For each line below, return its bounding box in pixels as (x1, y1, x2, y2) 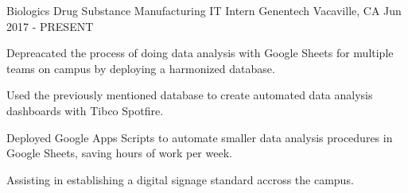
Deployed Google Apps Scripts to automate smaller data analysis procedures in (6, 129, 393, 145)
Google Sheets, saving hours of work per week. (6, 145, 232, 161)
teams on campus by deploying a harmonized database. (6, 60, 275, 76)
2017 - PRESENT (6, 17, 94, 34)
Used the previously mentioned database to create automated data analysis (6, 87, 373, 103)
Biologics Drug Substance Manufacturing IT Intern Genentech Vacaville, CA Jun (6, 2, 402, 18)
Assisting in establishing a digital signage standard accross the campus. (6, 171, 354, 187)
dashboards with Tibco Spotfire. (6, 102, 164, 118)
